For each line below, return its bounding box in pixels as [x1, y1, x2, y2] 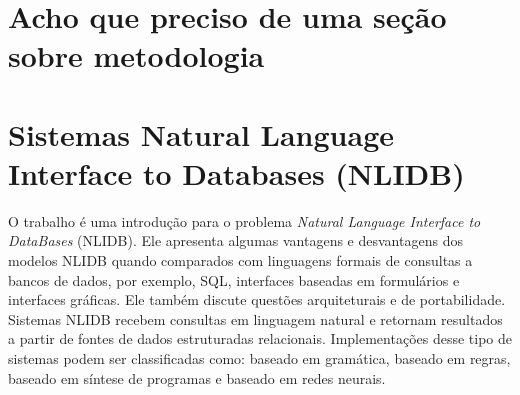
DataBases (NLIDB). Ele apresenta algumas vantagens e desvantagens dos [8, 230, 463, 251]
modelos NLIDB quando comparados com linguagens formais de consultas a [8, 250, 473, 271]
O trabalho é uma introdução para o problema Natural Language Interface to [8, 210, 481, 231]
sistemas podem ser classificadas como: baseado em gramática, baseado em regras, [8, 348, 511, 369]
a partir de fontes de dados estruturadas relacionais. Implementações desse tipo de [8, 328, 512, 349]
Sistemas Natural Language [8, 113, 394, 154]
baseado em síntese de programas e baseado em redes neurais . [8, 367, 386, 388]
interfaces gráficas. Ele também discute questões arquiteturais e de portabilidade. [8, 289, 506, 310]
